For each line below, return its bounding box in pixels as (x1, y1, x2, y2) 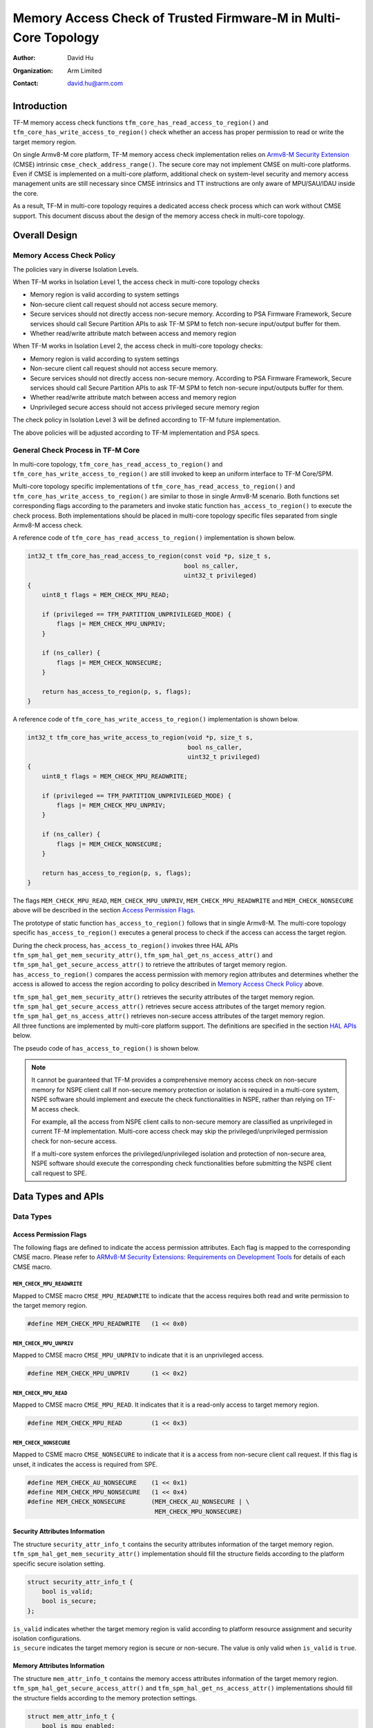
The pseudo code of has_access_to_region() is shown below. (12, 1044, 200, 1052)
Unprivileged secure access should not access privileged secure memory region (30, 403, 260, 411)
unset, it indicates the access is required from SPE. (12, 1460, 158, 1468)
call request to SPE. (31, 1169, 87, 1177)
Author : (12, 54, 36, 62)
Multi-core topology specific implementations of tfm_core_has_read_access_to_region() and (12, 482, 296, 491)
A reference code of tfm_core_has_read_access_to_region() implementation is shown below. (12, 534, 296, 542)
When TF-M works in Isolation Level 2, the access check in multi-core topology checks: (12, 342, 263, 350)
